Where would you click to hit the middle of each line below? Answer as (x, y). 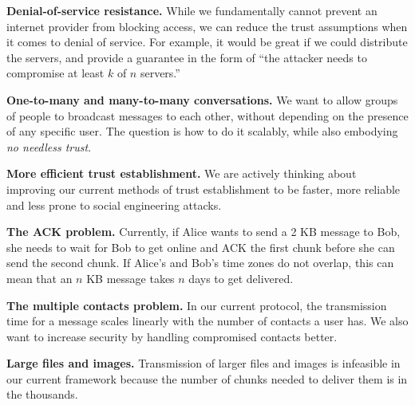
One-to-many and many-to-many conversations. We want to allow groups (202, 99)
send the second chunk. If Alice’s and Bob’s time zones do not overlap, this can (200, 263)
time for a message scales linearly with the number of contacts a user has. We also (207, 321)
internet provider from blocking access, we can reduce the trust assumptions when (207, 26)
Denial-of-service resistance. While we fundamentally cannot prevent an (192, 10)
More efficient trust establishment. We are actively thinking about (182, 173)
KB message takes (130, 278)
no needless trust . (49, 146)
